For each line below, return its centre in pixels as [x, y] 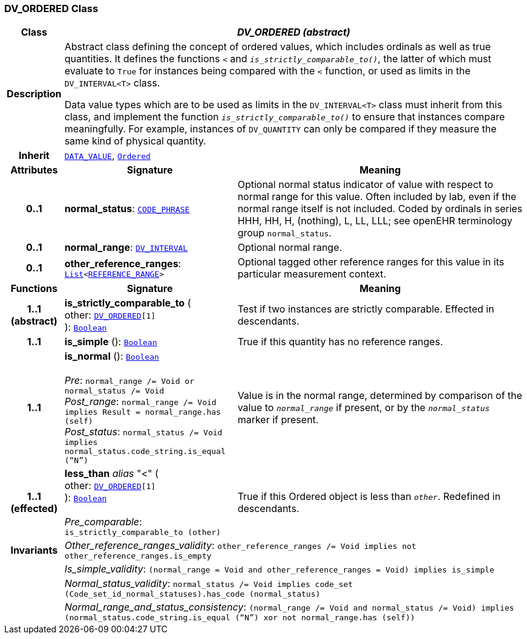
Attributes [34, 170]
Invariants [34, 550]
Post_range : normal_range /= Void [140, 402]
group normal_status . [284, 233]
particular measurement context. [312, 274]
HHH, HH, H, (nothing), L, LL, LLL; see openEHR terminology [375, 221]
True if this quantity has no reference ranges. [340, 342]
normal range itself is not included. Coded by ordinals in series [380, 209]
